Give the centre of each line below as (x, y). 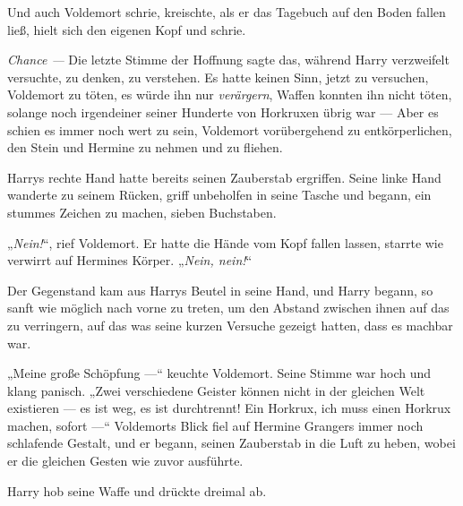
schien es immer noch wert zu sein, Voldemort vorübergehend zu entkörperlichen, (230, 129)
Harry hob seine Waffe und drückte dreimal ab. (137, 490)
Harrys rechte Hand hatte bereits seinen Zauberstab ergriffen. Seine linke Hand (224, 177)
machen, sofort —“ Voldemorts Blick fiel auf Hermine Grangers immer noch (215, 425)
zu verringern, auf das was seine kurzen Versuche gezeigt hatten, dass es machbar (230, 325)
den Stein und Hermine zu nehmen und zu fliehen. (145, 147)
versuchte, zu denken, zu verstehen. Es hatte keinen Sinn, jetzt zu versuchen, (218, 77)
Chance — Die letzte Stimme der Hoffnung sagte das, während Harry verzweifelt (228, 60)
